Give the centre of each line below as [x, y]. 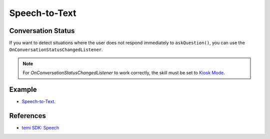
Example [23, 90]
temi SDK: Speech [40, 128]
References [27, 116]
